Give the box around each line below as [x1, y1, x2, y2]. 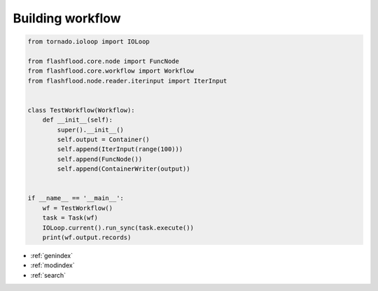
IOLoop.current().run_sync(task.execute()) [42, 224, 194, 232]
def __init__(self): [42, 116, 113, 124]
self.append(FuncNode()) [57, 155, 143, 163]
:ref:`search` [30, 271, 66, 279]
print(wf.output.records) [42, 233, 132, 241]
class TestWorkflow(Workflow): [27, 106, 136, 114]
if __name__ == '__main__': [27, 194, 124, 202]
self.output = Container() [57, 136, 150, 143]
